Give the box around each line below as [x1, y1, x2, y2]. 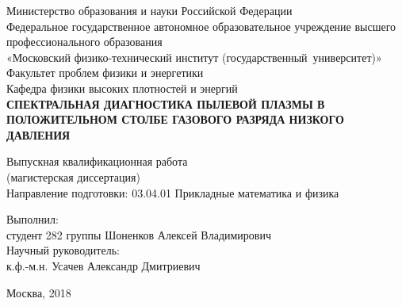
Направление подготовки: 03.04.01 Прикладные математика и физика [6, 184, 339, 201]
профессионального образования [6, 33, 163, 50]
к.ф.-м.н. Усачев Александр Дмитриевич [6, 257, 201, 273]
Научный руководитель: [6, 242, 120, 258]
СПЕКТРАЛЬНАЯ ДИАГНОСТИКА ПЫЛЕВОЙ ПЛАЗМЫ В [6, 95, 325, 112]
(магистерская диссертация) [6, 168, 140, 185]
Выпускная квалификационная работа [6, 153, 188, 170]
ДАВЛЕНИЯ [6, 126, 71, 143]
